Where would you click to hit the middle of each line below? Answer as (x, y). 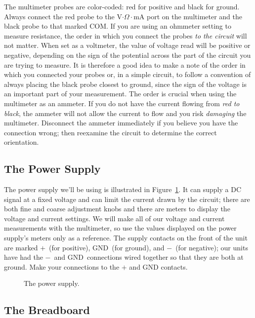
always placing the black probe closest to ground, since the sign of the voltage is (125, 84)
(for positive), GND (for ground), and (107, 247)
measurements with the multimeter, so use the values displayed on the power (120, 228)
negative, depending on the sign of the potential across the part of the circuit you (127, 55)
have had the (23, 257)
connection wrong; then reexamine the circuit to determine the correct (110, 132)
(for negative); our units (212, 247)
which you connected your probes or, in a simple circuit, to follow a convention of (127, 74)
